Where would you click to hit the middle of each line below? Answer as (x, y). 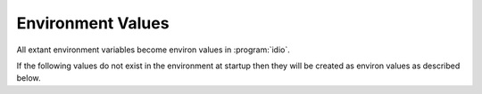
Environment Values (93, 23)
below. (29, 78)
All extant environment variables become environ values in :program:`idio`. (153, 50)
